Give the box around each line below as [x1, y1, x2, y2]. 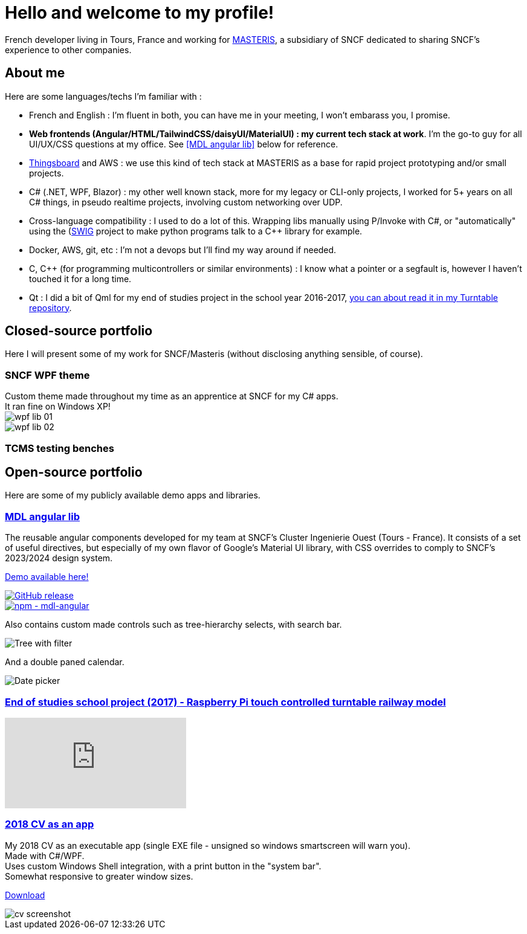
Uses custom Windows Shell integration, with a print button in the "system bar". [5, 860, 322, 871]
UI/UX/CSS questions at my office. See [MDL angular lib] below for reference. [29, 138, 338, 149]
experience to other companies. [5, 44, 132, 55]
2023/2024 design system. [5, 553, 113, 564]
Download [5, 889, 45, 900]
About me [5, 65, 65, 81]
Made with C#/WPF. [5, 850, 85, 861]
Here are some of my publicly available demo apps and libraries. [5, 490, 260, 501]
